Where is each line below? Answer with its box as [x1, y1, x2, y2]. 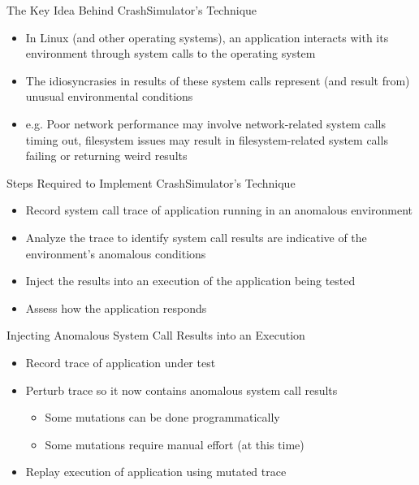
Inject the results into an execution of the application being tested [25, 272, 356, 289]
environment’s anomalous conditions [25, 245, 206, 262]
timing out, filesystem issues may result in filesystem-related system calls [25, 131, 388, 148]
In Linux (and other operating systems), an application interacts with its [25, 28, 389, 45]
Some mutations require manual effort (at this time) [45, 435, 305, 453]
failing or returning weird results [25, 147, 188, 164]
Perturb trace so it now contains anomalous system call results [25, 381, 338, 398]
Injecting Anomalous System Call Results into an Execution [6, 327, 305, 344]
